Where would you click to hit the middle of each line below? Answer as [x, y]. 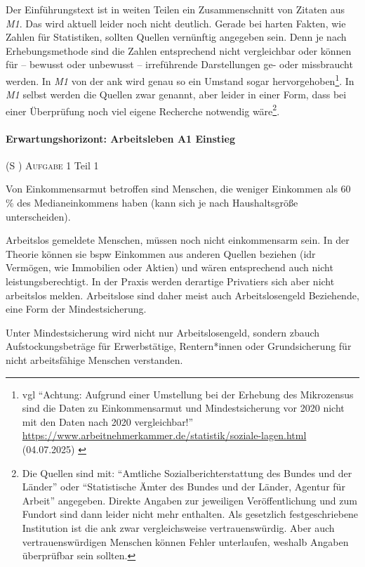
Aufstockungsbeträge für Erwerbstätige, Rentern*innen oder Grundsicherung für [179, 346]
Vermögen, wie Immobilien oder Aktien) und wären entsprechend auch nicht [170, 267]
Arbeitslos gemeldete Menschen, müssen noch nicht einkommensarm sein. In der [178, 240]
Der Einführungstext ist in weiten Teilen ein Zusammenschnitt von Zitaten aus [175, 9]
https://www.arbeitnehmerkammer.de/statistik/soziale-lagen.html [164, 435]
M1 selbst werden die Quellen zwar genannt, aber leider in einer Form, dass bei [176, 94]
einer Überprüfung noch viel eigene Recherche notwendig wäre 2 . [143, 110]
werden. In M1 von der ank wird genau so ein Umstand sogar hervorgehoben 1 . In [180, 79]
